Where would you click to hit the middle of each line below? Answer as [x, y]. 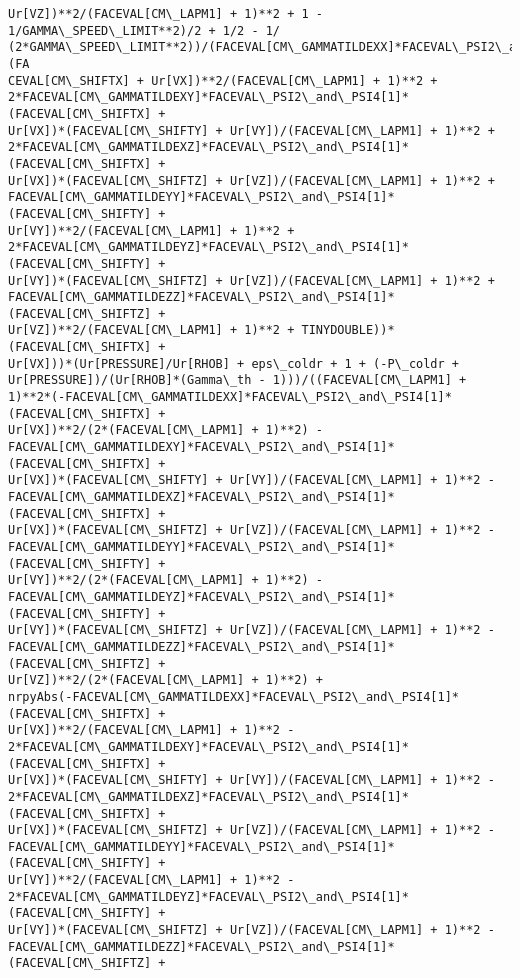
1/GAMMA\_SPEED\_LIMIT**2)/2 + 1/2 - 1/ [144, 30]
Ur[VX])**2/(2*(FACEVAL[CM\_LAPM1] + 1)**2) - [165, 430]
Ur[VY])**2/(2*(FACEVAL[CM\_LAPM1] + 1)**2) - [165, 580]
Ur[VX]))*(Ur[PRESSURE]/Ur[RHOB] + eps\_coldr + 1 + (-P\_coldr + [234, 363]
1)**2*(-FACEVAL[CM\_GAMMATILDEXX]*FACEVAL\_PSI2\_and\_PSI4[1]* [230, 397]
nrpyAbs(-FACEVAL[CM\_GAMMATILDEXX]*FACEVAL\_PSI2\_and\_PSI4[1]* [234, 696]
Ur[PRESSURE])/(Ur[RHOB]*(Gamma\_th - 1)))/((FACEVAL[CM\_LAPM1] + [237, 380]
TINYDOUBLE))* [348, 330]
